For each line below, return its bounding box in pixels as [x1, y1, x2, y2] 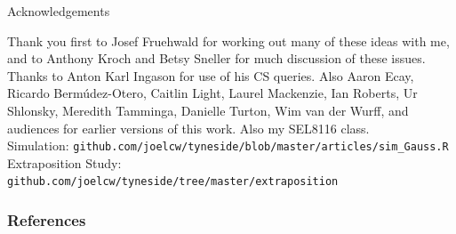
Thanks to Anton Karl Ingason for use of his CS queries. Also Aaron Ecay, [7, 66, 414, 85]
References [7, 208, 86, 230]
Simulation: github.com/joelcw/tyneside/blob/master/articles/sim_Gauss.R [7, 136, 449, 155]
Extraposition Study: [7, 153, 122, 172]
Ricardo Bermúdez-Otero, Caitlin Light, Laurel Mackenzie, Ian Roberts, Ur [7, 84, 418, 102]
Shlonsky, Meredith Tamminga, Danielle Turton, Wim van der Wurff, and [7, 101, 409, 119]
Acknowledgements [7, 2, 110, 20]
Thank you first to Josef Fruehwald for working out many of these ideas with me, [7, 31, 450, 50]
